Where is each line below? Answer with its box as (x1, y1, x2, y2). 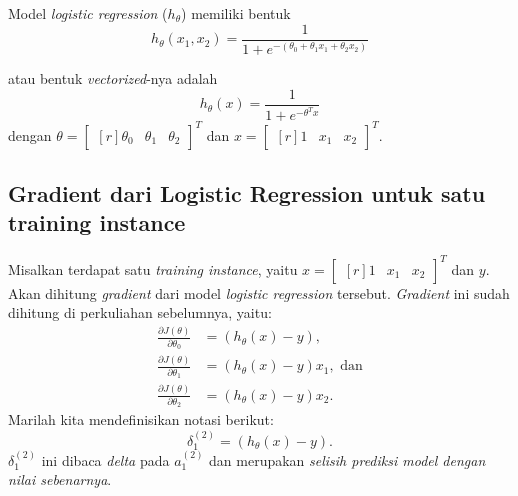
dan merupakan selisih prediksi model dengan (209, 449, 486, 470)
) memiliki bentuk (181, 3, 291, 23)
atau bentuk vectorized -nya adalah (8, 68, 218, 88)
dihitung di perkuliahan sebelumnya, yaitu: (8, 302, 272, 323)
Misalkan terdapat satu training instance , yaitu (8, 258, 298, 279)
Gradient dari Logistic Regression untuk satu (8, 177, 486, 208)
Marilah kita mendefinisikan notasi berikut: (8, 409, 274, 430)
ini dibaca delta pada (41, 449, 170, 470)
